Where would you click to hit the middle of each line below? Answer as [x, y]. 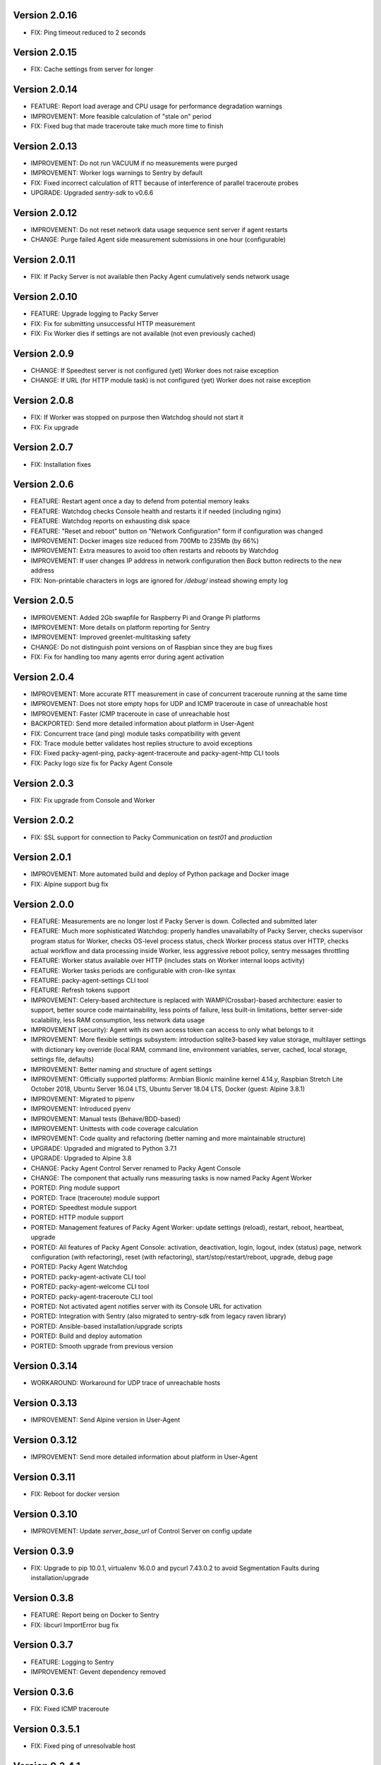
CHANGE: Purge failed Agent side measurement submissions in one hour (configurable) [158, 239]
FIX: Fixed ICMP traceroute [70, 1709]
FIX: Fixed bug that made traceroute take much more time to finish [127, 126]
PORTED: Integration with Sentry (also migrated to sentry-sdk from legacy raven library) [158, 1316]
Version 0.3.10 [45, 1514]
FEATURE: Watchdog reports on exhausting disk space [110, 521]
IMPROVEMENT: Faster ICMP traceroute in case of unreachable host [130, 714]
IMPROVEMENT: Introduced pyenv [81, 1109]
